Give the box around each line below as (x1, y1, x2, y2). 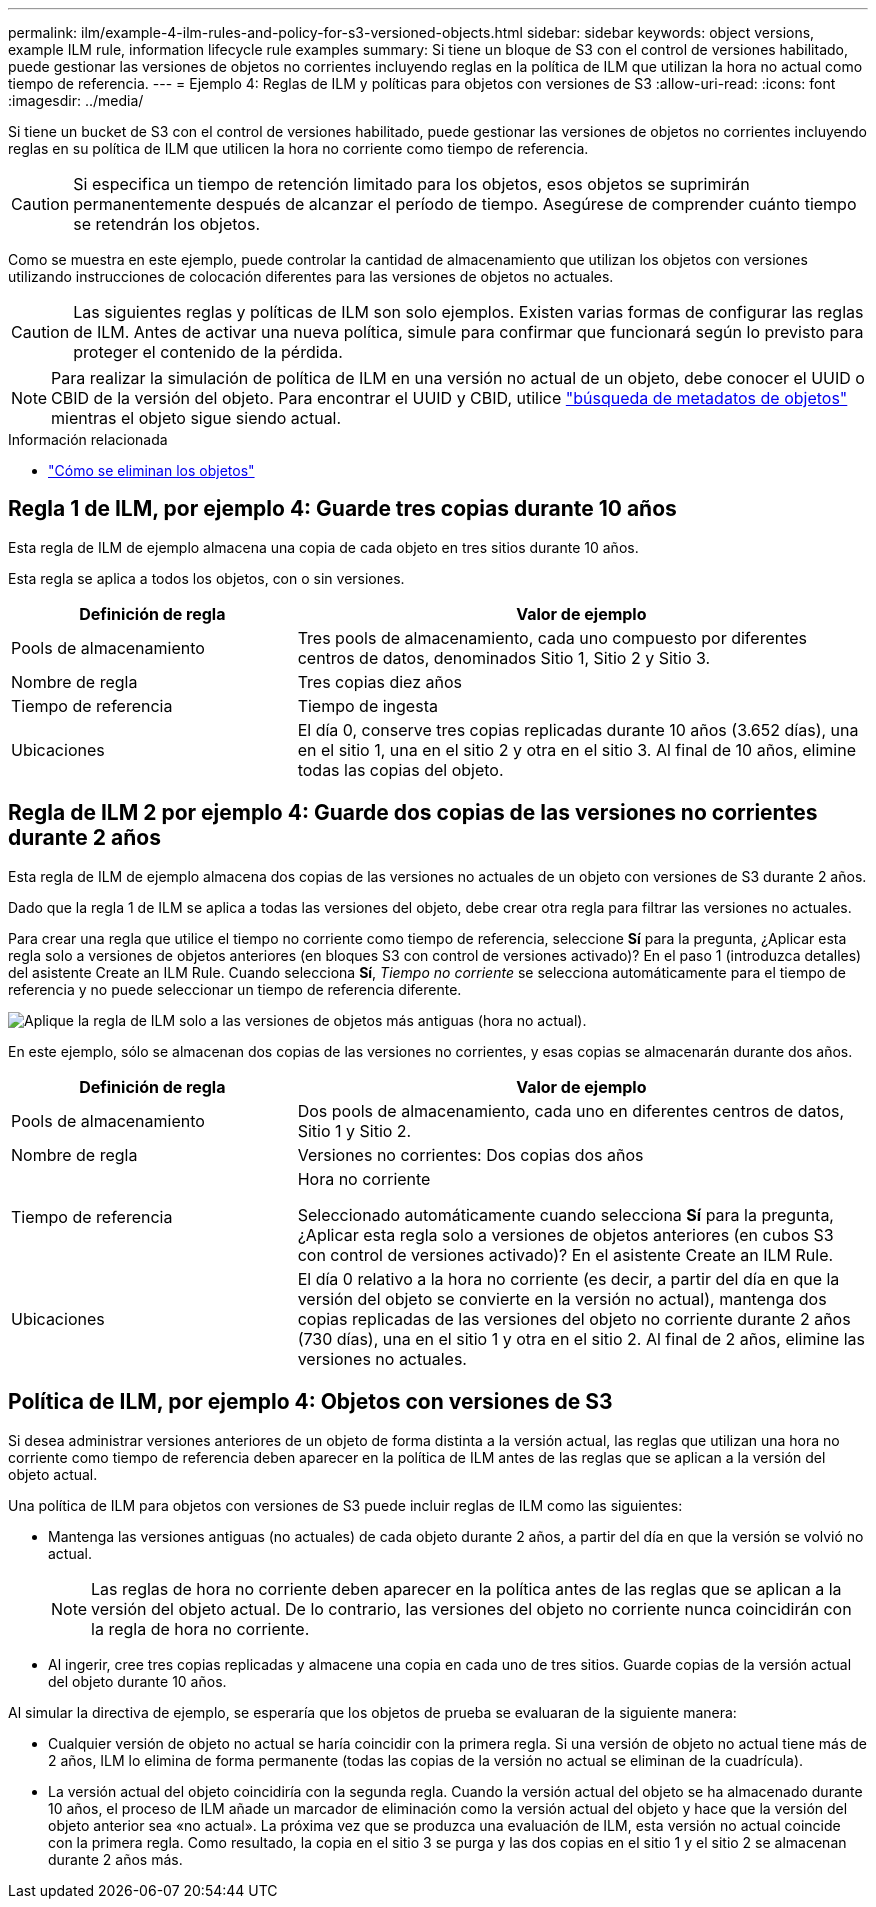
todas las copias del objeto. (297, 759, 504, 780)
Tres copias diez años (297, 671, 463, 692)
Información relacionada (8, 431, 168, 448)
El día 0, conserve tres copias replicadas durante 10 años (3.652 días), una (297, 719, 859, 740)
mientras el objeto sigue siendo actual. (51, 408, 342, 428)
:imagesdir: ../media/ (8, 92, 144, 109)
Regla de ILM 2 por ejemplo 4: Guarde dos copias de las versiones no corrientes (8, 800, 818, 826)
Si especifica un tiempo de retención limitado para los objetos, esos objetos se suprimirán (73, 174, 750, 194)
